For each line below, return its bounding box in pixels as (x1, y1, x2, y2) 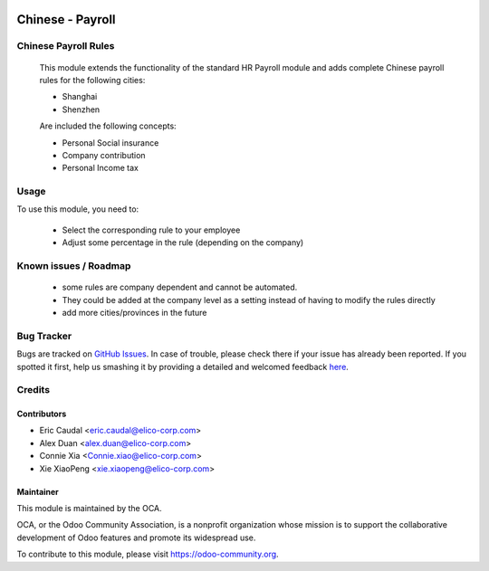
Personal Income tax (62, 163, 139, 174)
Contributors (16, 408, 67, 420)
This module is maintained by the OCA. (16, 503, 162, 514)
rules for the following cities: (39, 74, 146, 85)
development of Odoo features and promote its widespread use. (16, 532, 256, 543)
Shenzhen (62, 104, 101, 115)
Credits (16, 384, 50, 396)
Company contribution (62, 149, 146, 160)
